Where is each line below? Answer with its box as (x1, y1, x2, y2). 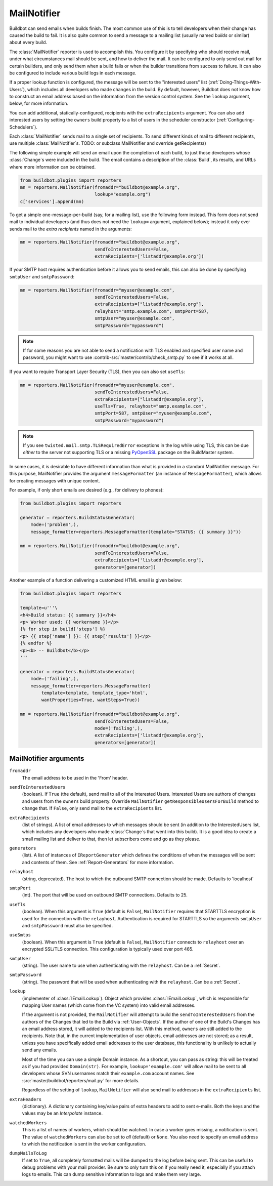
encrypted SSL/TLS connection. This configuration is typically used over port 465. (22, 946, 194, 952)
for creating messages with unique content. (9, 477, 101, 483)
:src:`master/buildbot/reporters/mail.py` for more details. (22, 1077, 140, 1083)
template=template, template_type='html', (41, 690, 149, 696)
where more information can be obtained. (9, 163, 96, 170)
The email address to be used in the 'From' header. (22, 774, 128, 781)
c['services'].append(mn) (20, 198, 84, 205)
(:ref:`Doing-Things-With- (208, 79, 261, 86)
